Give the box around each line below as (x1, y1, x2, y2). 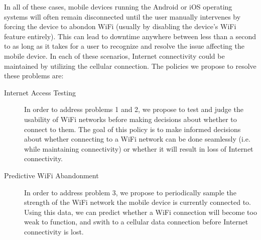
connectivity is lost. (24, 226, 84, 236)
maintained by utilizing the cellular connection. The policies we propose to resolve (4, 60, 256, 71)
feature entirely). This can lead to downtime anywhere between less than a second (4, 31, 256, 41)
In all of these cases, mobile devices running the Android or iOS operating (4, 2, 232, 12)
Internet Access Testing (4, 87, 76, 97)
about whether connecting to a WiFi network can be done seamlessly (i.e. (24, 134, 250, 144)
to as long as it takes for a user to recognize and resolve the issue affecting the (4, 41, 244, 51)
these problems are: (4, 70, 64, 81)
